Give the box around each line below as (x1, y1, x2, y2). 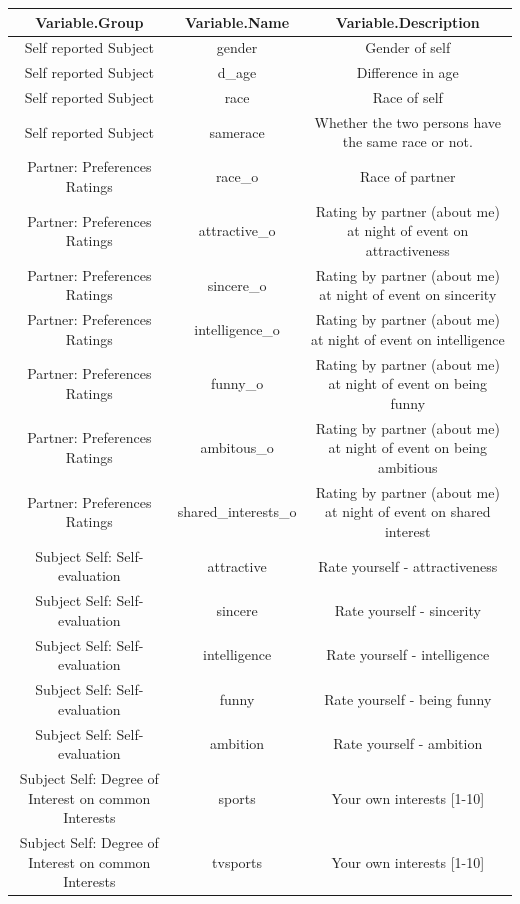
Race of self (372, 87, 443, 108)
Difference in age (356, 62, 459, 83)
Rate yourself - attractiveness (318, 555, 498, 576)
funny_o (211, 373, 264, 394)
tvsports (212, 851, 263, 872)
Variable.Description (335, 11, 480, 32)
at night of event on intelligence (310, 328, 505, 349)
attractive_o (198, 220, 276, 241)
